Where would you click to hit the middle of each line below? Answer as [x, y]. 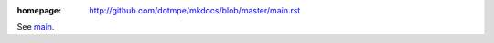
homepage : [39, 10]
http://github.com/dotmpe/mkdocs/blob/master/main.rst [195, 10]
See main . [36, 27]
